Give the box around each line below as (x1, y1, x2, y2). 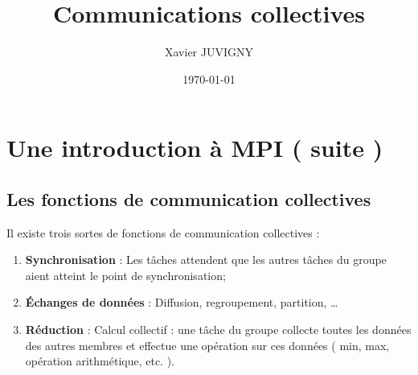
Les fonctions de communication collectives (6, 186, 371, 211)
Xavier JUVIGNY (165, 43, 253, 60)
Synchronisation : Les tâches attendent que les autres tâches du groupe (25, 251, 387, 268)
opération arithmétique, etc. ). (25, 352, 175, 369)
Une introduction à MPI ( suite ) (6, 131, 383, 164)
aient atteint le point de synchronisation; (25, 266, 226, 283)
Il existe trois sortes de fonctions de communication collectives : (6, 224, 320, 241)
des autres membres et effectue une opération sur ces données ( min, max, (25, 336, 390, 353)
